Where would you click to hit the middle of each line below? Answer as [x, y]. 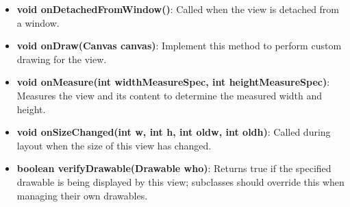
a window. [38, 22]
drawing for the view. [62, 59]
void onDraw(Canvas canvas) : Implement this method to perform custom [179, 46]
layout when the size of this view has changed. [114, 145]
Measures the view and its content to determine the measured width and [170, 95]
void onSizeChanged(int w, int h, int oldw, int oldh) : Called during [174, 132]
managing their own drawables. [82, 195]
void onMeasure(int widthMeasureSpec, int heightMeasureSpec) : [173, 82]
